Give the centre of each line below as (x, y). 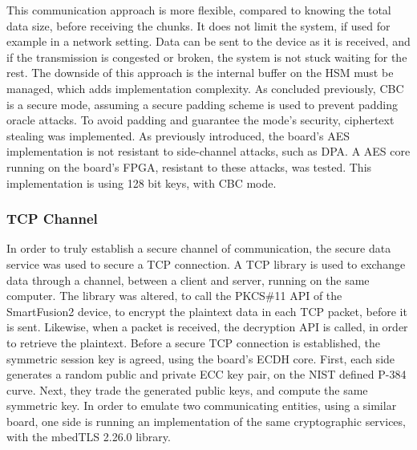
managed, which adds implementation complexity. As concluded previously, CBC (205, 88)
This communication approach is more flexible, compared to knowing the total (199, 10)
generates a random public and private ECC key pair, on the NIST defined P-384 (206, 374)
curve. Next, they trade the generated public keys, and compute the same (187, 389)
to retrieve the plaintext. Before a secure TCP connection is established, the (193, 342)
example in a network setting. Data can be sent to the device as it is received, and (208, 41)
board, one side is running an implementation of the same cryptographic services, (206, 421)
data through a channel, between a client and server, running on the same (188, 280)
